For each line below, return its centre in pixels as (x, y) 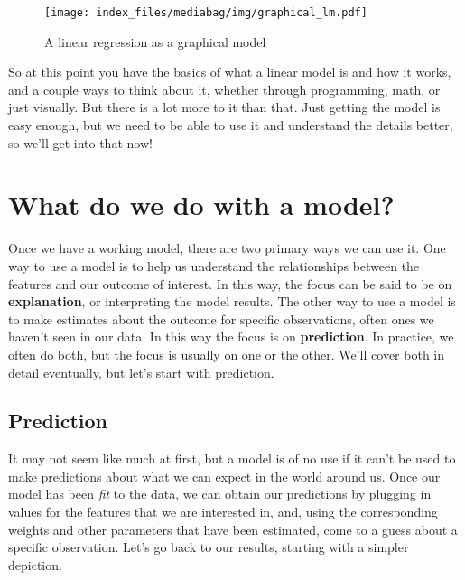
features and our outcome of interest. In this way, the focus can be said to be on (230, 283)
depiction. (35, 564)
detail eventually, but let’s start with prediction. (141, 372)
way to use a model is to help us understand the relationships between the (214, 265)
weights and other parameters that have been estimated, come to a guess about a (233, 529)
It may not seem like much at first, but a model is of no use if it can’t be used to (232, 458)
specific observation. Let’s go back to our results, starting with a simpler (209, 547)
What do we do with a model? (201, 205)
